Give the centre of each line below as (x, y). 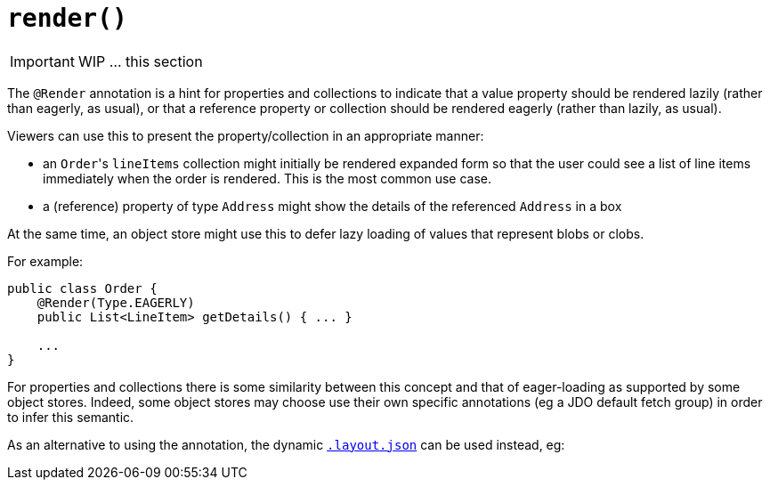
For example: (45, 261)
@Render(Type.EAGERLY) (116, 302)
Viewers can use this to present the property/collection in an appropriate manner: (246, 135)
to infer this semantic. (71, 417)
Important (42, 61)
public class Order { (82, 288)
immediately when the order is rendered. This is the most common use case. (267, 178)
